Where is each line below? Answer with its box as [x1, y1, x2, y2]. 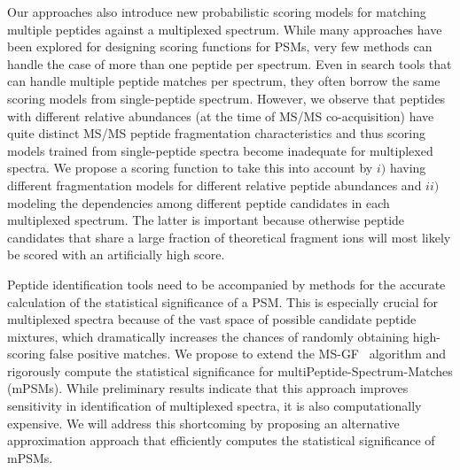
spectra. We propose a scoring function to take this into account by [7, 158, 373, 177]
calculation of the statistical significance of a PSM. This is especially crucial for [7, 292, 439, 311]
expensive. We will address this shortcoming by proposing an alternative [7, 413, 400, 432]
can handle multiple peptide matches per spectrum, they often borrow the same [7, 72, 441, 90]
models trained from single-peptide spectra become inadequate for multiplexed [7, 141, 433, 159]
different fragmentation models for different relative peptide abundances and [7, 175, 422, 194]
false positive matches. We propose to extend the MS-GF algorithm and [49, 344, 447, 363]
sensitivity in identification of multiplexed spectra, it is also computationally [7, 397, 422, 415]
